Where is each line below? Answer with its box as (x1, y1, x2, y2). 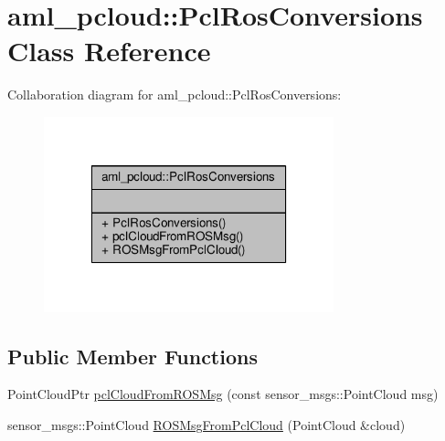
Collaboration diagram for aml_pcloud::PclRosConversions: (7, 85, 342, 104)
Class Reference (7, 32, 211, 69)
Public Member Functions (7, 341, 258, 370)
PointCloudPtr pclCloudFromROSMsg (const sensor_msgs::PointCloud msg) (7, 384, 439, 404)
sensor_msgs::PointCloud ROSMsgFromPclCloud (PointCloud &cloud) (7, 415, 406, 434)
